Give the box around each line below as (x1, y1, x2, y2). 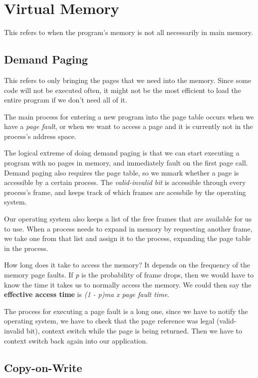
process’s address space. (4, 130, 76, 141)
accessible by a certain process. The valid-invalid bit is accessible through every (4, 177, 246, 187)
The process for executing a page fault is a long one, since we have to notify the (4, 305, 248, 316)
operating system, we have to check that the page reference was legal (4, 315, 215, 326)
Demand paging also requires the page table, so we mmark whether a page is (4, 167, 239, 177)
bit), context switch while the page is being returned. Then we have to (26, 325, 242, 335)
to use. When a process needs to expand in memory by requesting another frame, (4, 223, 253, 233)
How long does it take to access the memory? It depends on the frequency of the (4, 259, 251, 270)
